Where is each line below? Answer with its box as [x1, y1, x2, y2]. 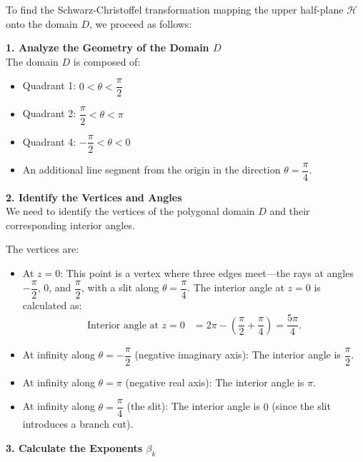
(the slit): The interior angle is [126, 398, 260, 413]
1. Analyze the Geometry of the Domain [6, 40, 209, 55]
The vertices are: [6, 241, 79, 256]
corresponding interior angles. [6, 217, 135, 232]
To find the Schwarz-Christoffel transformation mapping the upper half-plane [6, 2, 344, 16]
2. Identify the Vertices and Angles [6, 189, 182, 204]
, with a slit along [81, 280, 159, 295]
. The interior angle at [187, 280, 284, 295]
